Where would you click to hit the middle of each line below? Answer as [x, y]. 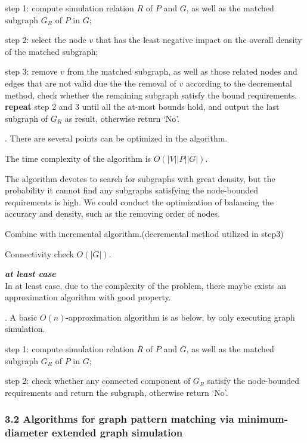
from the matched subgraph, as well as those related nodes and [182, 71]
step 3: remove [31, 71]
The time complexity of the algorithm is [78, 158]
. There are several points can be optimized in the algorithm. [116, 138]
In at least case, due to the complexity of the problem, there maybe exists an [146, 285]
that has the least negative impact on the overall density [199, 40]
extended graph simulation [117, 433]
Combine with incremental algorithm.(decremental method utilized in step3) [144, 233]
